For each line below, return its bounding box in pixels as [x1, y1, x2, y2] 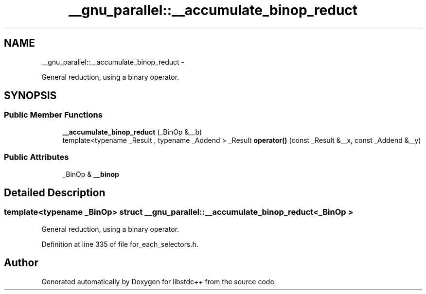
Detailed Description [4, 186, 106, 199]
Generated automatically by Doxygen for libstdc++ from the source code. [41, 277, 276, 286]
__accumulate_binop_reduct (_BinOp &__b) [62, 127, 202, 136]
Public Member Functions [4, 110, 103, 120]
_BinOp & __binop [62, 170, 119, 178]
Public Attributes [4, 152, 69, 162]
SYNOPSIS [4, 89, 57, 102]
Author [4, 257, 38, 269]
